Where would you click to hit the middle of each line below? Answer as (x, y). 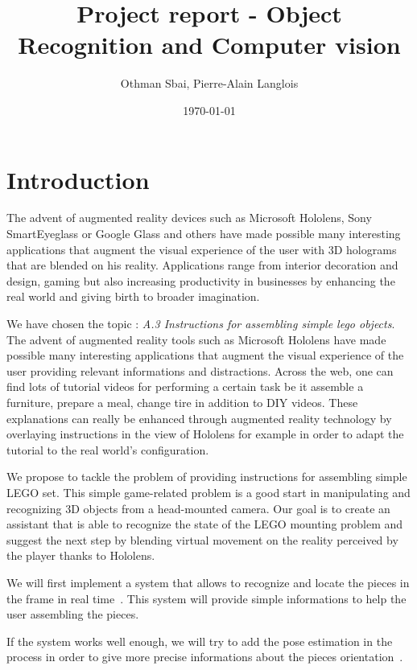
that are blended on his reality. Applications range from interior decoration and (202, 265)
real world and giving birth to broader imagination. (133, 296)
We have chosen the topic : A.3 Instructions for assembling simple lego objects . (201, 323)
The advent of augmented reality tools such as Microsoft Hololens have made (196, 339)
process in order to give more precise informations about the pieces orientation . (205, 657)
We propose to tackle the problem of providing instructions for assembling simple (207, 477)
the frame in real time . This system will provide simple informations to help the (206, 598)
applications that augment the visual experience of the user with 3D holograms (202, 249)
